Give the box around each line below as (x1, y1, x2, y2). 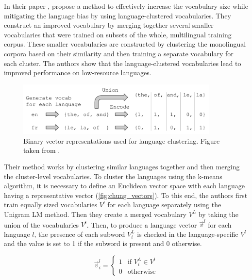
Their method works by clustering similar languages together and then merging (4, 162, 240, 171)
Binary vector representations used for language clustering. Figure (23, 135, 220, 146)
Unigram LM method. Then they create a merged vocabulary (4, 209, 187, 219)
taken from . (23, 145, 60, 155)
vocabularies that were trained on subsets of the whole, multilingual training (4, 29, 232, 39)
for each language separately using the (107, 199, 221, 210)
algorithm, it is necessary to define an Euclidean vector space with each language (4, 181, 245, 191)
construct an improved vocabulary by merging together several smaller (4, 20, 214, 30)
